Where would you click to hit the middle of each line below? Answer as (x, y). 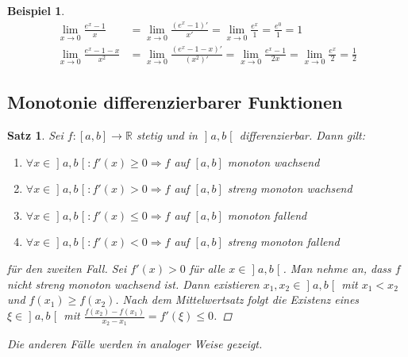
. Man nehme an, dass (337, 269)
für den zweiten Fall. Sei (67, 269)
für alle (207, 269)
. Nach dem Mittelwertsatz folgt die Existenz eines (237, 299)
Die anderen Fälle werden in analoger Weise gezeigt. (135, 344)
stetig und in (167, 135)
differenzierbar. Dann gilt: (302, 135)
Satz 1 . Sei (35, 135)
